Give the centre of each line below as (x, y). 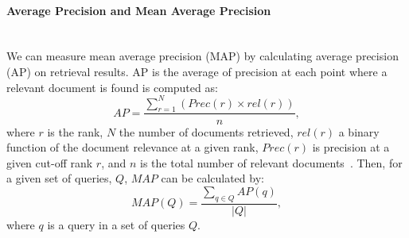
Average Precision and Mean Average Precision (139, 10)
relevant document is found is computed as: (112, 87)
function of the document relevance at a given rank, (132, 147)
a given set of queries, (59, 178)
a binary (359, 131)
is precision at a (351, 147)
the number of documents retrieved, (206, 131)
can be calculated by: (212, 178)
